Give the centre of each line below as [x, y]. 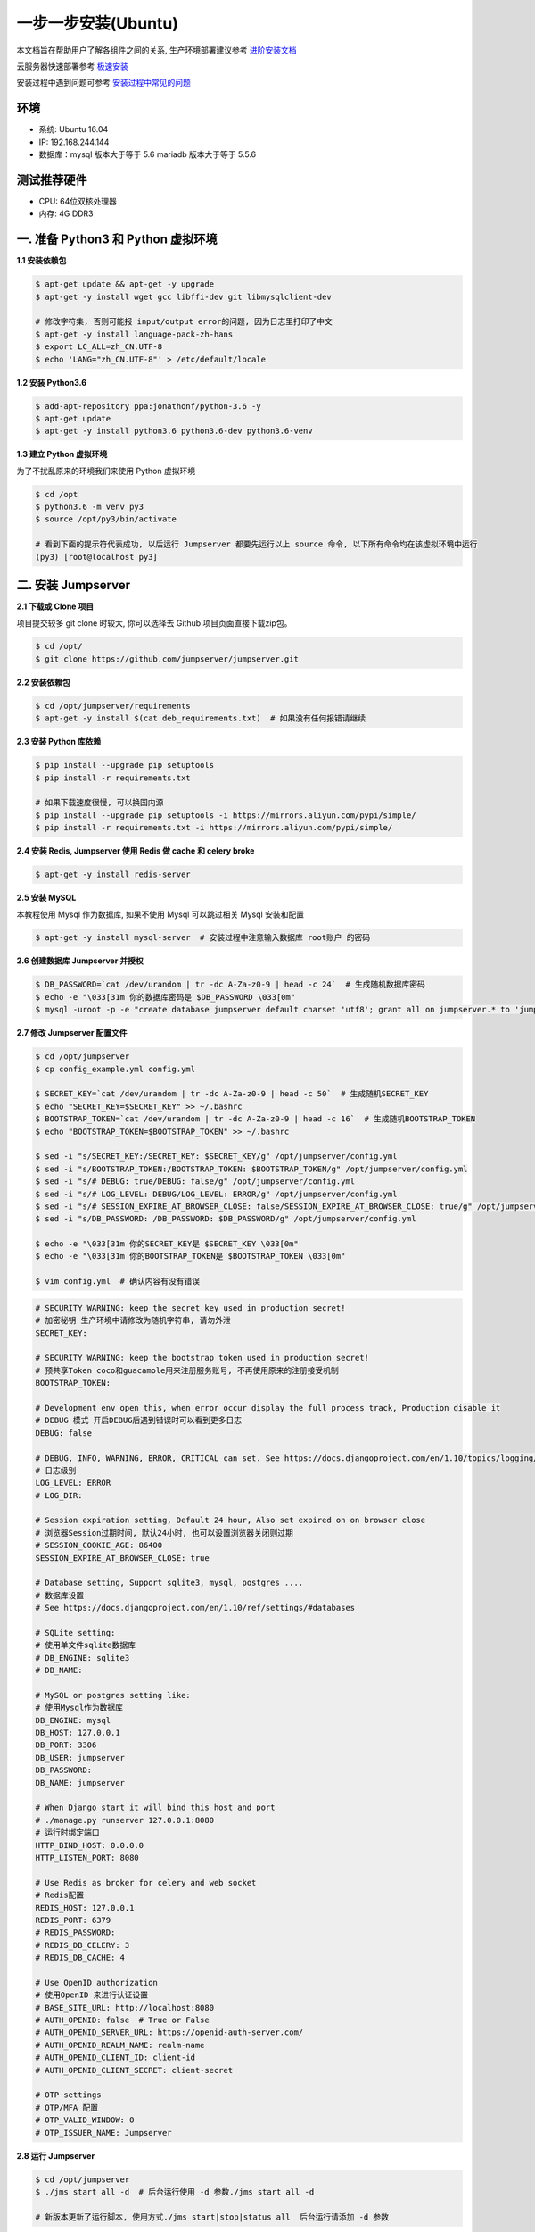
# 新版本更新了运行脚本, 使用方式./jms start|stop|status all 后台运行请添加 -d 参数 [212, 2217]
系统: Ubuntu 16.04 [74, 129]
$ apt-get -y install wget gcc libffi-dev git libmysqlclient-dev [183, 296]
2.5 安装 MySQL [46, 898]
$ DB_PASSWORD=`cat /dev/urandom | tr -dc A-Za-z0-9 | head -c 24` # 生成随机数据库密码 [230, 985]
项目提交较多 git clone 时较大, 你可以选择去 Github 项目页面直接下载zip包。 [154, 623]
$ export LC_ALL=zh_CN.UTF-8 [99, 347]
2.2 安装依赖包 [43, 682]
